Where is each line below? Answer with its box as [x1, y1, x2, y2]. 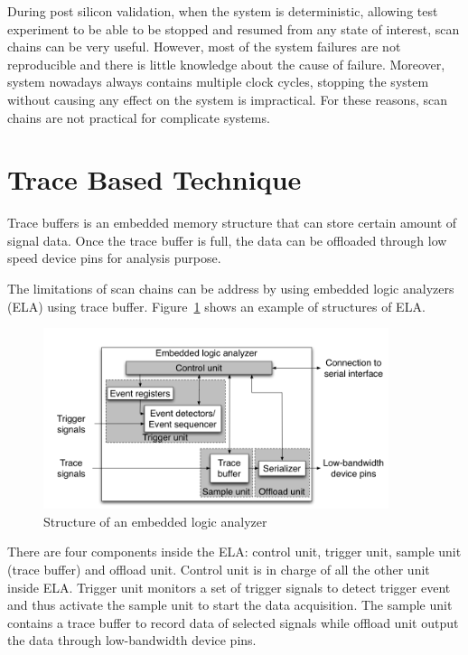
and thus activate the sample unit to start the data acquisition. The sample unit [7, 595, 453, 614]
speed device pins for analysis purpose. [7, 248, 221, 267]
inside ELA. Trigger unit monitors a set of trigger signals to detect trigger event [7, 577, 451, 596]
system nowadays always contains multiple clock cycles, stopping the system [7, 72, 429, 91]
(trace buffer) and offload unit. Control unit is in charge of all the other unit [7, 559, 430, 578]
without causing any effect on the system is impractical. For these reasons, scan [7, 89, 447, 108]
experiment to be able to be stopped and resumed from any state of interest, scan [7, 19, 460, 38]
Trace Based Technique [7, 161, 302, 198]
